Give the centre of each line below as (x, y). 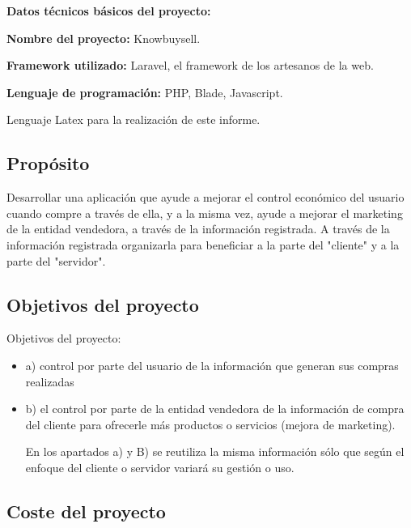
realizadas (50, 381)
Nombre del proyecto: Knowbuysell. (104, 38)
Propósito (48, 163)
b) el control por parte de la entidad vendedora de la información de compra (215, 409)
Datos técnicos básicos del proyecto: (109, 11)
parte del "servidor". (56, 260)
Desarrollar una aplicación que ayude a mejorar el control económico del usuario (205, 197)
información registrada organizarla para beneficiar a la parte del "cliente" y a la (203, 244)
